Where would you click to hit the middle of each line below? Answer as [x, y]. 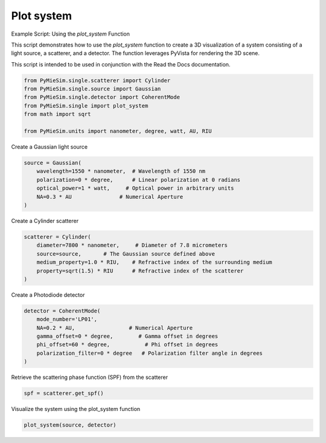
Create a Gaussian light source [50, 147]
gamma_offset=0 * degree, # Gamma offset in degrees [127, 336]
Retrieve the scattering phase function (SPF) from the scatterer [90, 377]
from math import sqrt [57, 114]
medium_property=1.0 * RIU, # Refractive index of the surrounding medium [155, 262]
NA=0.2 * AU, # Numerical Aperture [115, 328]
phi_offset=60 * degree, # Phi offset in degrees [127, 345]
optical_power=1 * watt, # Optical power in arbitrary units [135, 188]
